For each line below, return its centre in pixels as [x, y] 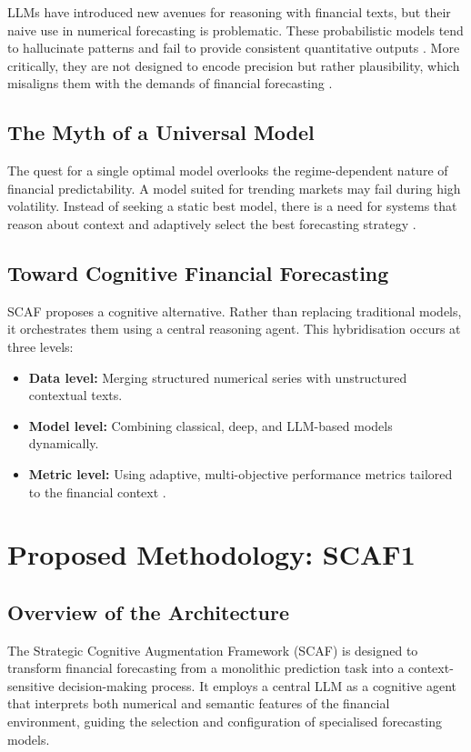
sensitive [31, 685]
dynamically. [64, 443]
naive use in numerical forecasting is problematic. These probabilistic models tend [235, 30]
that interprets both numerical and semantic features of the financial [199, 703]
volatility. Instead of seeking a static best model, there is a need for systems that [232, 206]
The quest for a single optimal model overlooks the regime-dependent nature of [228, 170]
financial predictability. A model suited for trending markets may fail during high [234, 188]
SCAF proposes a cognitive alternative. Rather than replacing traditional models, [235, 311]
